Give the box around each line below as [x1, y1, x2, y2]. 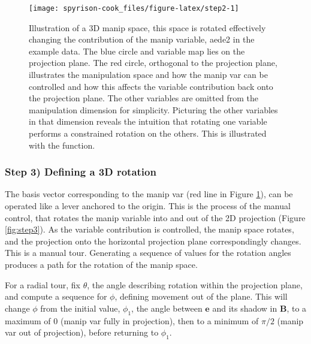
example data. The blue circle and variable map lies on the [29, 44, 245, 57]
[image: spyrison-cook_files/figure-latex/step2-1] [29, 4, 239, 13]
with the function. [29, 138, 95, 151]
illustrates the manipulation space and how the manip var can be [29, 68, 268, 81]
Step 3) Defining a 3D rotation [5, 164, 156, 179]
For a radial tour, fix [5, 278, 80, 291]
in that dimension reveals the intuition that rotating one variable [29, 115, 267, 128]
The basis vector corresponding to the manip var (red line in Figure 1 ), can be [5, 188, 293, 200]
